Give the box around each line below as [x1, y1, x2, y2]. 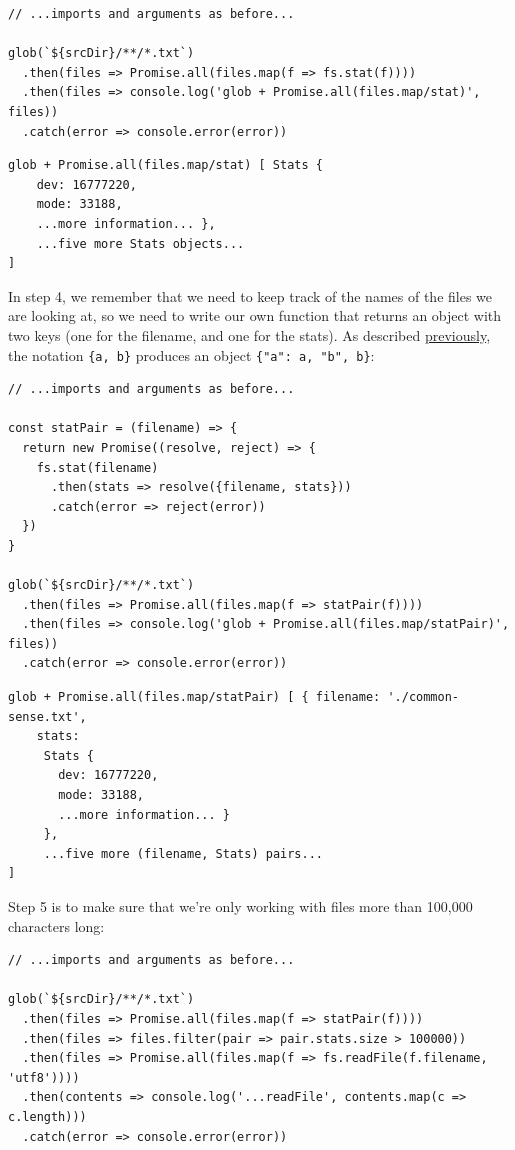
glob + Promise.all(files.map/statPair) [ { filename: [8, 690, 381, 705]
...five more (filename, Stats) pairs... [43, 846, 323, 861]
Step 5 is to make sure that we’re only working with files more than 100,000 [8, 896, 473, 916]
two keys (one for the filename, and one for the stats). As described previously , [8, 324, 491, 345]
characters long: [8, 915, 105, 936]
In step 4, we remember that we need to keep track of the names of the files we [8, 285, 493, 306]
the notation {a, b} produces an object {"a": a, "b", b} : [8, 344, 375, 365]
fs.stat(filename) [36, 460, 159, 475]
